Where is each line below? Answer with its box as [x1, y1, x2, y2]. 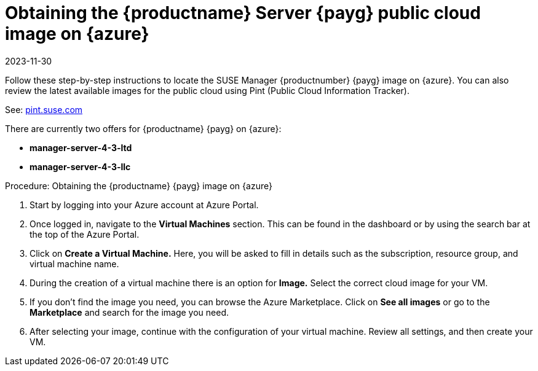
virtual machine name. [30, 258, 119, 269]
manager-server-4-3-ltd [30, 142, 132, 153]
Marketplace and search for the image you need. [30, 307, 229, 318]
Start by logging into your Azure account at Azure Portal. [30, 199, 259, 210]
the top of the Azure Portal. [30, 228, 140, 240]
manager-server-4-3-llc [30, 161, 131, 172]
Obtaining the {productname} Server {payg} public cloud [5, 2, 481, 23]
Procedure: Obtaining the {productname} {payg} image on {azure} [5, 180, 272, 191]
